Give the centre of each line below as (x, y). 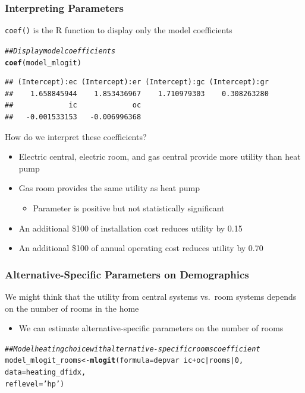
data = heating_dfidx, (45, 373)
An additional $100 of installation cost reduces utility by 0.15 (131, 228)
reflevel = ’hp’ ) (35, 384)
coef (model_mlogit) (43, 63)
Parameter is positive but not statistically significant (129, 207)
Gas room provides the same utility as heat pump (109, 188)
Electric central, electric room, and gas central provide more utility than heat (160, 156)
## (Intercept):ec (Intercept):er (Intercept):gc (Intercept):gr (137, 82)
